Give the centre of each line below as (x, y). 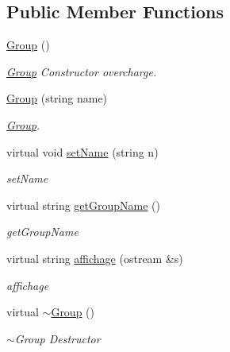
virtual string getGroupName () (83, 205)
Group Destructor (57, 338)
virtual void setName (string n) (82, 151)
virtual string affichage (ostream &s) (95, 258)
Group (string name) (57, 98)
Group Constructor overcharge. (82, 71)
